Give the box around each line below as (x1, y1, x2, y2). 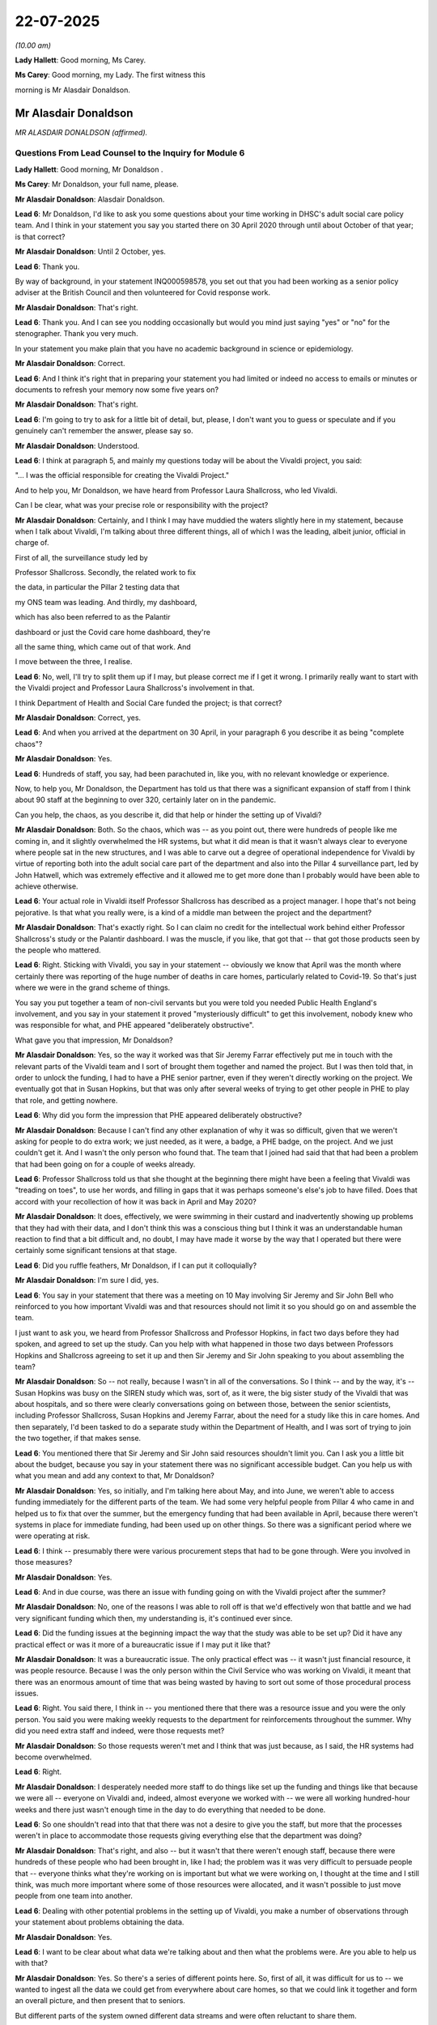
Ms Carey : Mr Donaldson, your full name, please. (15, 179, 179, 190)
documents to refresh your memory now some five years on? (15, 385, 218, 394)
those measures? (15, 1558, 73, 1567)
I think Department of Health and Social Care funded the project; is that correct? (15, 697, 282, 708)
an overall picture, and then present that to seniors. (15, 1996, 186, 2006)
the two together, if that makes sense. (15, 1434, 142, 1443)
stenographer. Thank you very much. (15, 329, 138, 339)
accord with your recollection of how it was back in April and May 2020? (15, 1196, 257, 1206)
